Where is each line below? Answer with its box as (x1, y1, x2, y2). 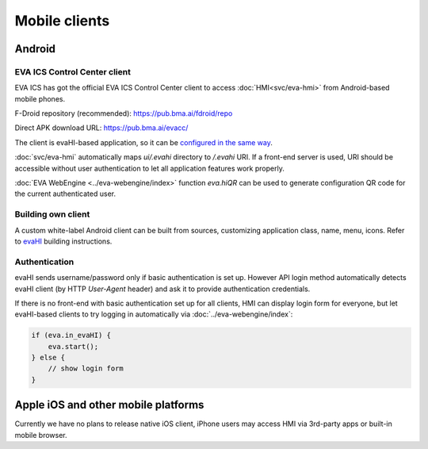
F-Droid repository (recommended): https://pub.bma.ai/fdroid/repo (14, 109, 233, 118)
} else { (31, 353, 66, 363)
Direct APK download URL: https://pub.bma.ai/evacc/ (14, 123, 189, 132)
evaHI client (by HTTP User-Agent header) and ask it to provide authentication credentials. (14, 284, 311, 294)
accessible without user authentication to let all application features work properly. (14, 163, 285, 173)
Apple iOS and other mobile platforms (14, 398, 204, 412)
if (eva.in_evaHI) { (31, 331, 111, 340)
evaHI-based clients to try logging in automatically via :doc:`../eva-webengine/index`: (14, 309, 293, 319)
